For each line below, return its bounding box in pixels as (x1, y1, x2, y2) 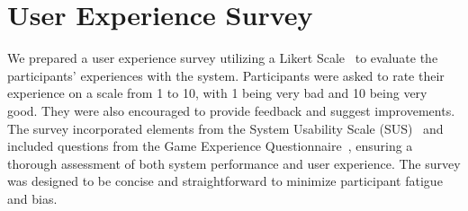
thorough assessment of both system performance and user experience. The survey (7, 154, 461, 172)
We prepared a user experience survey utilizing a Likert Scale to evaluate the (7, 48, 438, 67)
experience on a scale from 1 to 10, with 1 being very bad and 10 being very (7, 84, 427, 102)
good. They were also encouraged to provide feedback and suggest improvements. (7, 101, 455, 119)
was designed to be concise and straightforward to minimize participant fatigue (7, 171, 443, 190)
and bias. (7, 189, 58, 207)
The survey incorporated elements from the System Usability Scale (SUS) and (7, 119, 444, 137)
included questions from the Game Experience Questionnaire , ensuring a (7, 136, 413, 155)
